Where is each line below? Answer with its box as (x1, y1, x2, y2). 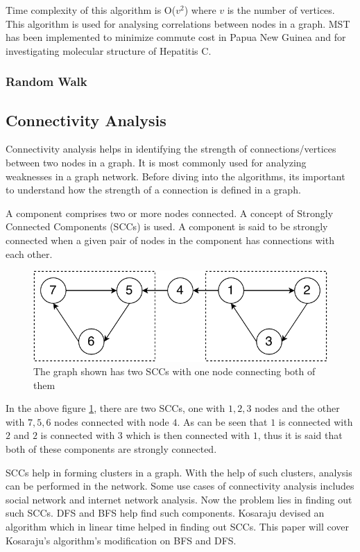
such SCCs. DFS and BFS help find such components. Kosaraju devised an (6, 506, 325, 520)
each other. (6, 246, 53, 261)
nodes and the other (255, 401, 340, 415)
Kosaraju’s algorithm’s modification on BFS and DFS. (6, 533, 237, 547)
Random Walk (6, 73, 87, 90)
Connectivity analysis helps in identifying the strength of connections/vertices (6, 141, 336, 156)
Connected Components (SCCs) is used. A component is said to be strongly (6, 219, 328, 234)
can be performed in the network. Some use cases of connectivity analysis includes (6, 478, 354, 493)
